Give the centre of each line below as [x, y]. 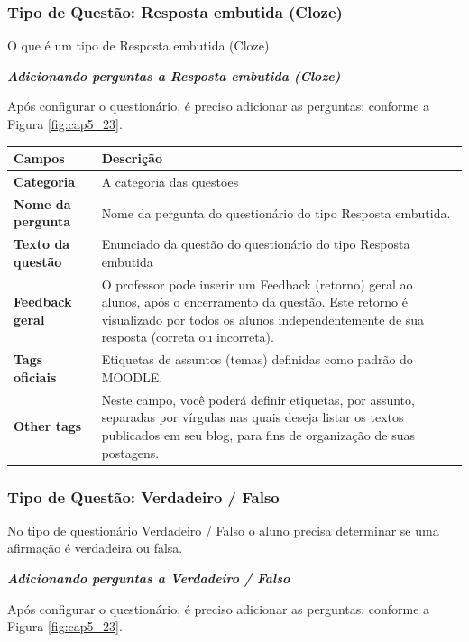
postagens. [130, 452]
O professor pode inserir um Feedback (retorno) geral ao [257, 284]
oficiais [35, 376]
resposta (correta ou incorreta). [188, 337]
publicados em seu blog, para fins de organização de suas [258, 434]
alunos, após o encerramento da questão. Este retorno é [254, 302]
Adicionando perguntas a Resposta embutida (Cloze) [174, 75]
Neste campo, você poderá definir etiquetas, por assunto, [258, 399]
